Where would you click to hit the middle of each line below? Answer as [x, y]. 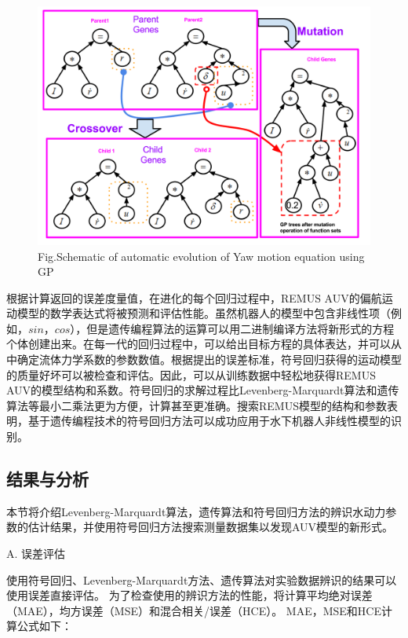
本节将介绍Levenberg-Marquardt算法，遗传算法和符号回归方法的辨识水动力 [196, 511]
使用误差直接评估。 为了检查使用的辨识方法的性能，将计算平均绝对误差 [189, 595]
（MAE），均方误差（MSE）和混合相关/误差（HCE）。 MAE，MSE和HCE [194, 610]
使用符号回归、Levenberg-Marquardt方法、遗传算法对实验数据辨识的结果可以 [202, 579]
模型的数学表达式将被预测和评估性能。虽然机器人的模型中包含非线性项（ [204, 313]
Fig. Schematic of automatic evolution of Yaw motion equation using [201, 256]
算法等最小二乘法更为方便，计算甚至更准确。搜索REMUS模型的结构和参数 [197, 405]
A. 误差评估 [36, 554]
